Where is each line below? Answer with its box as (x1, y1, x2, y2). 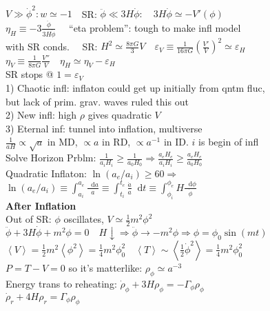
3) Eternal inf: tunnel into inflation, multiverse (6, 121, 202, 135)
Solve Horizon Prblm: (6, 150, 96, 165)
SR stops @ (6, 67, 54, 81)
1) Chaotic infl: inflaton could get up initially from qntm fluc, (6, 81, 265, 95)
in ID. (163, 134, 189, 149)
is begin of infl (198, 134, 259, 149)
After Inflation (6, 198, 76, 212)
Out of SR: (6, 212, 52, 226)
